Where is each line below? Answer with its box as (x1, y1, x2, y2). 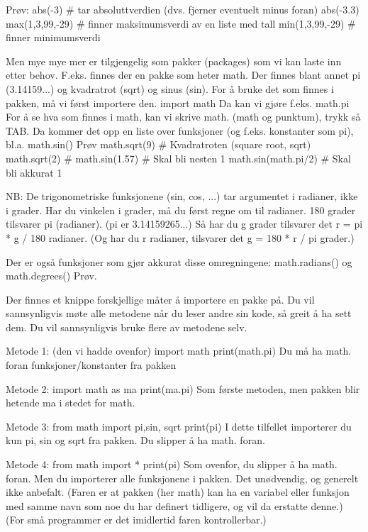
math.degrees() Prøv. (6, 268, 97, 283)
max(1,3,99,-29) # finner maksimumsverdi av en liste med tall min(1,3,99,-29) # (6, 16, 356, 31)
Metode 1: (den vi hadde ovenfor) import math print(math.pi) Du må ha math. (6, 343, 352, 358)
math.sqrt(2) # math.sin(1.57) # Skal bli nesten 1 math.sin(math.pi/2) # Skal (6, 150, 351, 165)
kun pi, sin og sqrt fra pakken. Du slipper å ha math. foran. (6, 433, 265, 448)
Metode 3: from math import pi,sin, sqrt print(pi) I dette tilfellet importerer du (6, 419, 352, 433)
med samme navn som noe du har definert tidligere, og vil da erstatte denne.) (6, 498, 343, 513)
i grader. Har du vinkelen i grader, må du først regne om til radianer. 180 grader (6, 202, 356, 217)
